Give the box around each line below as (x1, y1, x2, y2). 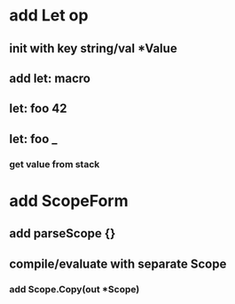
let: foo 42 (9, 101, 67, 116)
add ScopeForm (9, 190, 129, 211)
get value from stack (9, 157, 100, 170)
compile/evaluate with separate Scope (9, 256, 227, 271)
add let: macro (9, 70, 91, 85)
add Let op (9, 5, 89, 26)
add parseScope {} (9, 226, 116, 241)
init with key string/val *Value (9, 41, 177, 56)
